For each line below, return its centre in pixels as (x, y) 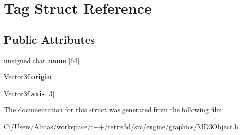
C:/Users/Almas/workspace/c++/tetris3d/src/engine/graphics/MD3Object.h (121, 126)
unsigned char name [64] (42, 60)
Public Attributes (50, 39)
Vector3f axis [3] (29, 93)
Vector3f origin (28, 77)
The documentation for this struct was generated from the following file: (113, 110)
